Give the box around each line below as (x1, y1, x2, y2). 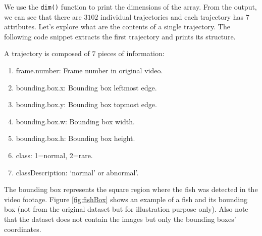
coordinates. (4, 223, 41, 234)
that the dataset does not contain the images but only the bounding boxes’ (4, 213, 236, 224)
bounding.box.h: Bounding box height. (16, 133, 135, 144)
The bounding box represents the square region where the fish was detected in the (4, 184, 258, 195)
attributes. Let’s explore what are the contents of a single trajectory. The (4, 21, 230, 32)
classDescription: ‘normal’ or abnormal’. (16, 167, 139, 177)
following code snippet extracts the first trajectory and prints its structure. (4, 31, 236, 41)
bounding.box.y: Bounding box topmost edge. (16, 99, 157, 110)
